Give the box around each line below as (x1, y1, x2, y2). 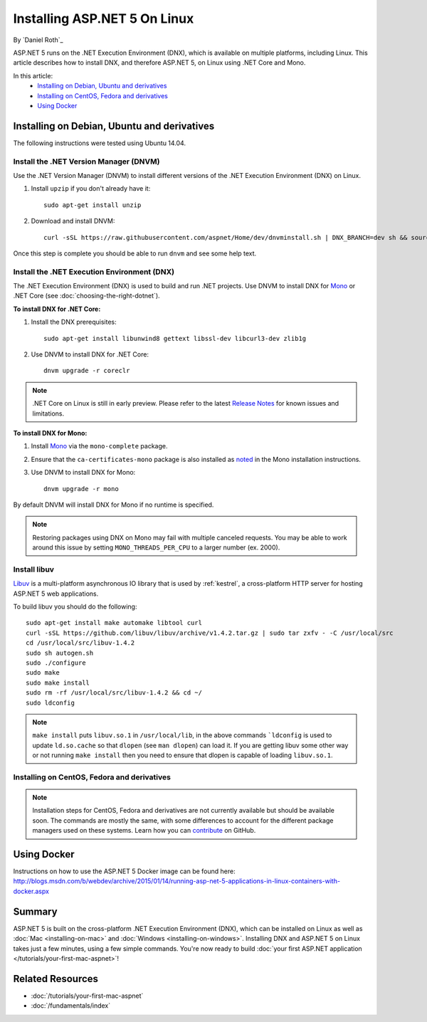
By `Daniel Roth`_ (13, 36, 63, 44)
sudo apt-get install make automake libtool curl (26, 619, 203, 627)
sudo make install (26, 678, 90, 687)
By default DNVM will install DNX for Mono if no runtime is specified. (13, 500, 214, 509)
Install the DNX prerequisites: (31, 317, 117, 327)
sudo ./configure (26, 658, 86, 667)
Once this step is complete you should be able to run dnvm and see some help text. (13, 249, 257, 258)
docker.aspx (13, 887, 50, 895)
